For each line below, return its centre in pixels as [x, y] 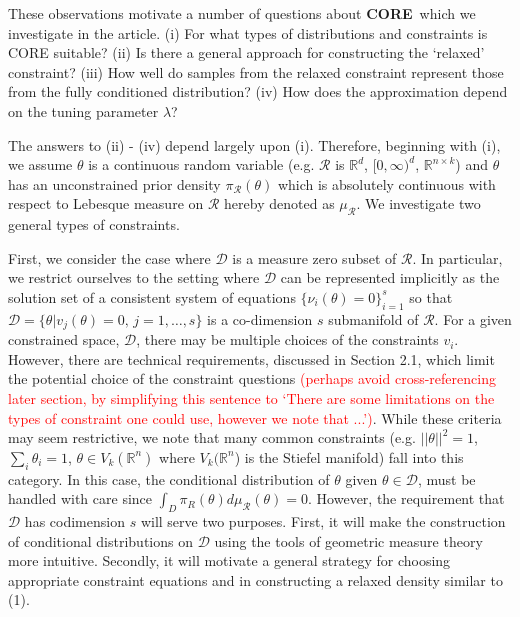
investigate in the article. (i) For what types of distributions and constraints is [248, 32]
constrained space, [64, 339]
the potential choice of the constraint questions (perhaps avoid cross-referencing [252, 378]
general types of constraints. [94, 224]
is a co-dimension [260, 318]
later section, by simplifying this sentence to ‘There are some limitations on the [251, 397]
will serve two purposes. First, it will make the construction [323, 520]
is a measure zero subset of [314, 257]
